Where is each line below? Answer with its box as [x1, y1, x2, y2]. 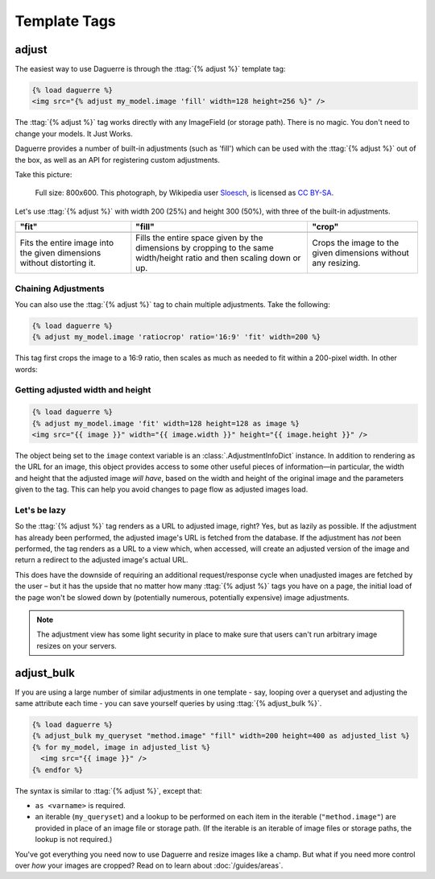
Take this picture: [14, 169, 72, 179]
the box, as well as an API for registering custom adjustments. [14, 155, 221, 164]
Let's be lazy [14, 504, 66, 516]
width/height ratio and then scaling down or [135, 252, 301, 263]
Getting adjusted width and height [14, 384, 151, 396]
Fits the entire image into [19, 238, 114, 249]
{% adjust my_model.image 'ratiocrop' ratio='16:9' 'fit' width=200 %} [31, 333, 321, 342]
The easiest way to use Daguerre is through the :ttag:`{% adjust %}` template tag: [14, 64, 286, 74]
